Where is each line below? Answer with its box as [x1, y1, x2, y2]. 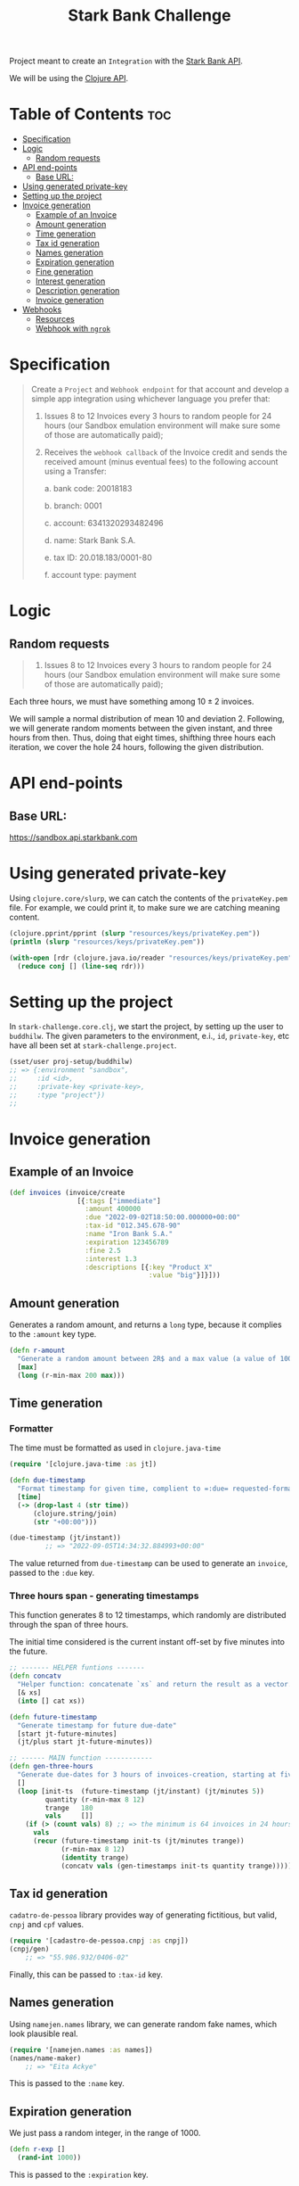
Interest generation [35, 276, 106, 286]
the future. [9, 1646, 48, 1657]
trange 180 [44, 1803, 93, 1812]
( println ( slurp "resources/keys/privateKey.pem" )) [9, 937, 205, 946]
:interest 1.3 [85, 1254, 138, 1263]
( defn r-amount [9, 1346, 66, 1356]
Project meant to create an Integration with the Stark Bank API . [9, 55, 243, 67]
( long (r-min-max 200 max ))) [17, 1371, 125, 1380]
